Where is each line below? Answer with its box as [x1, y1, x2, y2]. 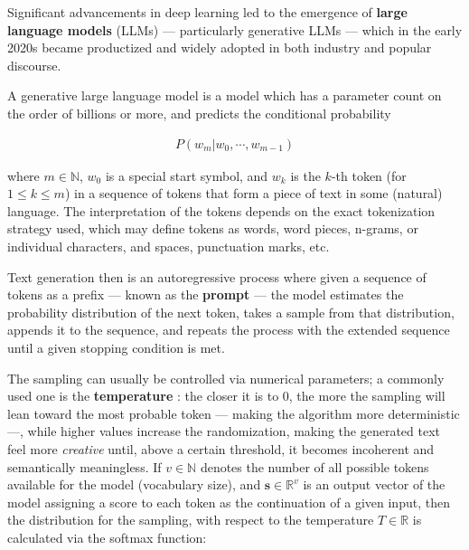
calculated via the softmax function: [7, 527, 207, 546]
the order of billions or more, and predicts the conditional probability [7, 103, 391, 122]
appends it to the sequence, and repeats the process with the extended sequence [7, 320, 450, 339]
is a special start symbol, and [105, 166, 268, 185]
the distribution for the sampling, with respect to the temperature [7, 510, 374, 529]
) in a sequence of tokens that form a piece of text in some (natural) [64, 184, 443, 203]
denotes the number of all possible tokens [200, 457, 429, 476]
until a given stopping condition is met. [7, 337, 225, 356]
